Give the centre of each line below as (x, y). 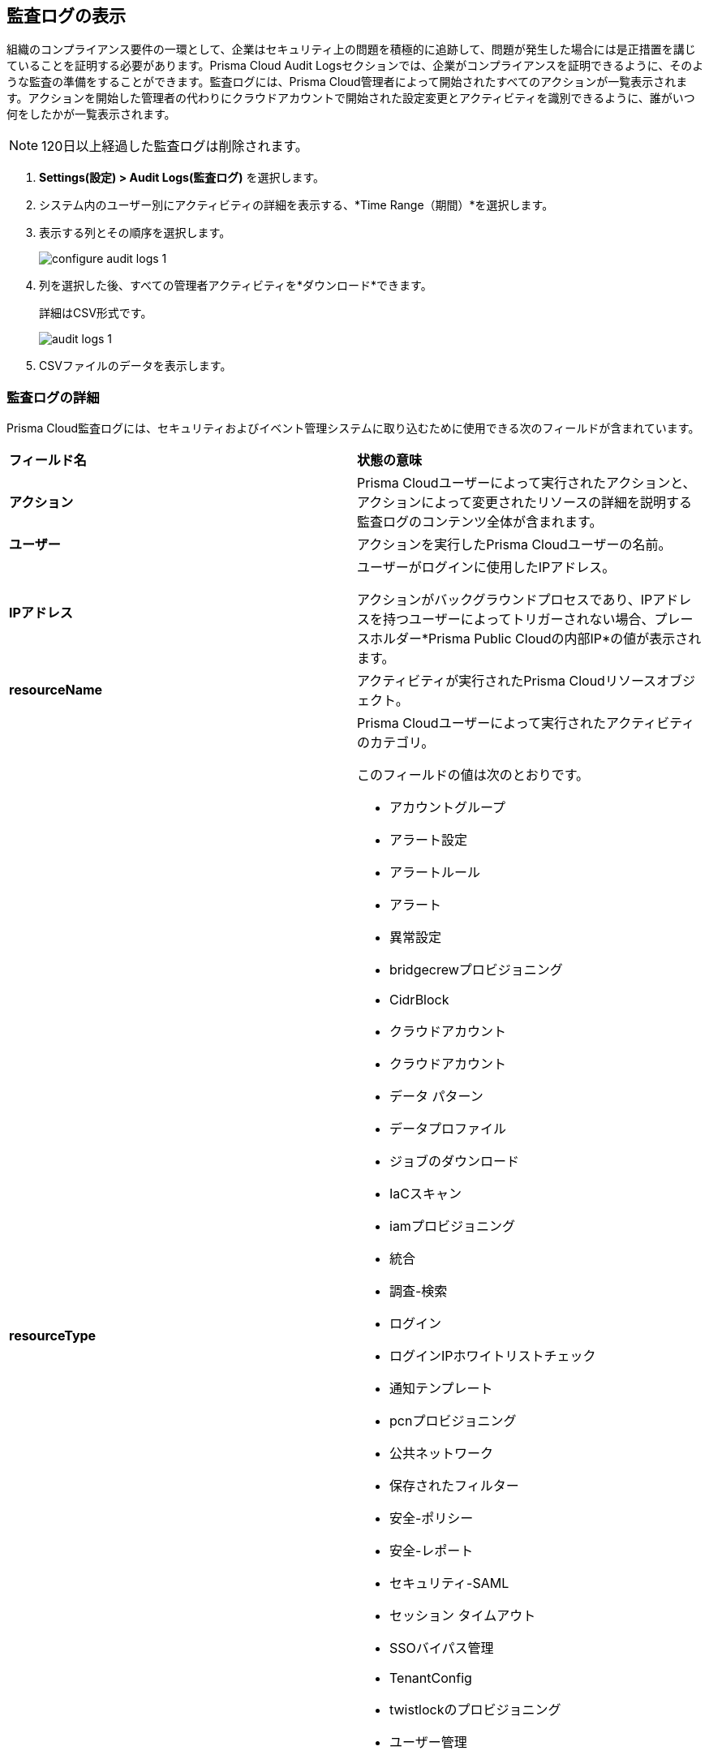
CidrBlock (419, 1000)
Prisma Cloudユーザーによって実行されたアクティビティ (526, 723)
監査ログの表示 (66, 16)
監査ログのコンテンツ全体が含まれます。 (480, 522)
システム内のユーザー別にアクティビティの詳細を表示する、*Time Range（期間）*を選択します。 (296, 205)
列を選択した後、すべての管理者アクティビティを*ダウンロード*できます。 (236, 286)
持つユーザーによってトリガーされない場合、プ (525, 619)
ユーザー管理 (428, 1742)
